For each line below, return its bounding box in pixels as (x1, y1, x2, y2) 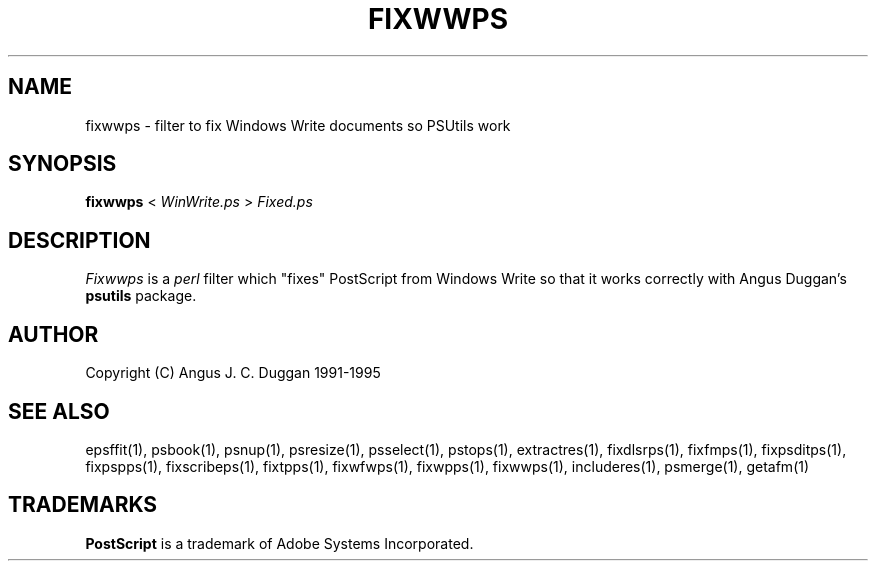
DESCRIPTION (8, 227, 151, 253)
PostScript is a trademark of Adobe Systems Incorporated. (85, 534, 474, 552)
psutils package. (85, 287, 197, 305)
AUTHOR (8, 321, 99, 347)
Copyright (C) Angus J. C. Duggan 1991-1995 (85, 364, 381, 382)
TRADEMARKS (8, 492, 158, 518)
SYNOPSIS (8, 151, 117, 177)
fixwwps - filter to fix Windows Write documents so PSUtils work (85, 116, 511, 134)
